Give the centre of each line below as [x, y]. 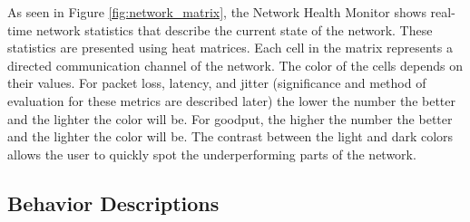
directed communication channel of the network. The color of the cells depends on [235, 65]
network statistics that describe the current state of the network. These [234, 29]
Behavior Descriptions [113, 203]
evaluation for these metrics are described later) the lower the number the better [232, 100]
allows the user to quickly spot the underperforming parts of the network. [212, 154]
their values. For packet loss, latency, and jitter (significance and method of [217, 83]
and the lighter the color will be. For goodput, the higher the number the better [230, 118]
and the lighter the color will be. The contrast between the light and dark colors [230, 136]
